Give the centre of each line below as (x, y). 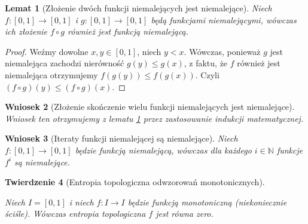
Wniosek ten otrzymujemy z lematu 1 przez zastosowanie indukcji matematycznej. (154, 118)
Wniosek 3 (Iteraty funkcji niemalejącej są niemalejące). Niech (121, 138)
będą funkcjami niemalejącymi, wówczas (224, 19)
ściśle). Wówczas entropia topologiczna (75, 214)
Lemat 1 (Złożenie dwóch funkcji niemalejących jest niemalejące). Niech (138, 8)
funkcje (290, 150)
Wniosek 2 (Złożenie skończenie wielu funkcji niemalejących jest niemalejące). (150, 107)
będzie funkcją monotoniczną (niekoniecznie (207, 202)
